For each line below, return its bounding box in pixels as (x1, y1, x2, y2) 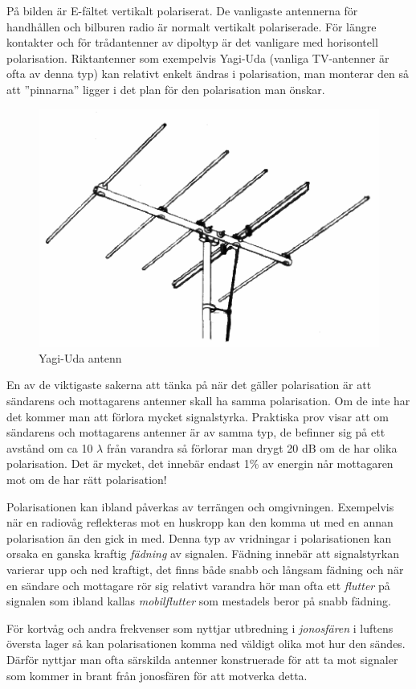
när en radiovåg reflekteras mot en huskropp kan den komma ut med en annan (6, 514, 394, 531)
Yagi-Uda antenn (39, 349, 122, 366)
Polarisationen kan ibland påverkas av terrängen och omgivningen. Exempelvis (6, 498, 394, 515)
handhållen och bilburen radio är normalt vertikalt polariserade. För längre (6, 18, 377, 35)
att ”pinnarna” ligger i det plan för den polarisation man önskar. (6, 80, 325, 97)
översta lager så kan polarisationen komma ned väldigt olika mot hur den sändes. (6, 635, 406, 652)
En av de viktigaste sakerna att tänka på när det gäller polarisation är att (6, 376, 372, 393)
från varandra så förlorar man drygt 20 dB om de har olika (106, 439, 398, 456)
